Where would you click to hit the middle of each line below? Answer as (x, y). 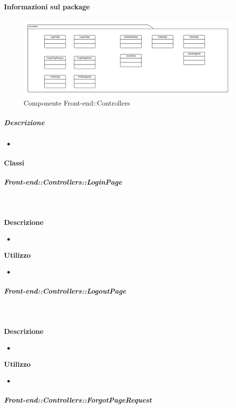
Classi (14, 162)
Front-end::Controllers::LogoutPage (65, 291)
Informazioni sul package (47, 6)
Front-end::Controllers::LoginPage (63, 181)
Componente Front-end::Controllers (77, 103)
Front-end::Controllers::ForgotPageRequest (78, 400)
